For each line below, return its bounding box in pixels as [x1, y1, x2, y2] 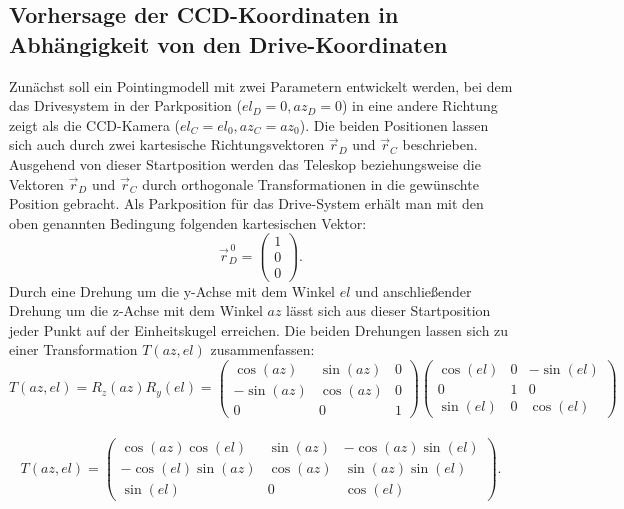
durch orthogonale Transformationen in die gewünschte [142, 173, 479, 194]
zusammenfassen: [210, 339, 315, 360]
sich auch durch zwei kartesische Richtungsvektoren [9, 134, 325, 155]
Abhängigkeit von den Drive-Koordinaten [9, 28, 448, 59]
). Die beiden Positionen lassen [299, 114, 489, 135]
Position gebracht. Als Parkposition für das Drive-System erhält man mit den [9, 193, 484, 214]
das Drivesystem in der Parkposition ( [9, 95, 242, 116]
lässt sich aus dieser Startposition [286, 300, 491, 321]
